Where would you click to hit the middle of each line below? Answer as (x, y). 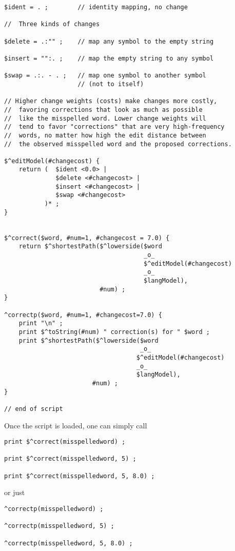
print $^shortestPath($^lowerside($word (89, 340)
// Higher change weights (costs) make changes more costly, (111, 101)
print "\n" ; (41, 323)
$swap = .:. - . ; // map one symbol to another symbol (105, 76)
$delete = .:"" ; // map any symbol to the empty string (109, 41)
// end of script (34, 409)
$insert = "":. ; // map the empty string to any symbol (109, 58)
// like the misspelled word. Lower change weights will (105, 118)
